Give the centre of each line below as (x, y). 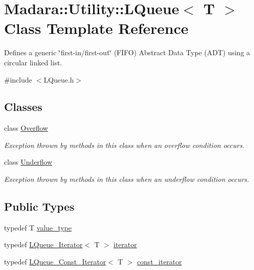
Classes (23, 107)
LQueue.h (59, 79)
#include (18, 79)
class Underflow (28, 162)
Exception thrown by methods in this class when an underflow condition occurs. (127, 179)
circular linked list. (33, 62)
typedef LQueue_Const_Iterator (55, 262)
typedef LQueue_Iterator (44, 244)
